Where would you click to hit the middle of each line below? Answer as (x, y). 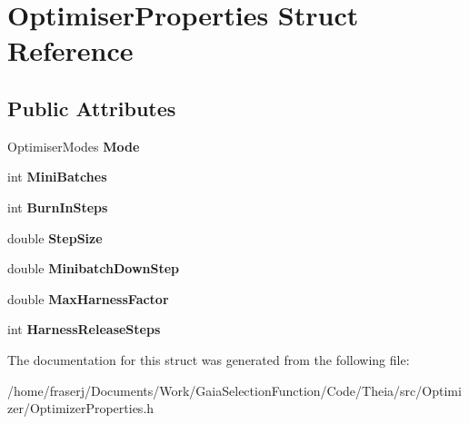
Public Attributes (92, 108)
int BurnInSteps (58, 207)
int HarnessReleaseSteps (84, 329)
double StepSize (55, 237)
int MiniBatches (57, 177)
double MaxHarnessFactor (88, 298)
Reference (70, 50)
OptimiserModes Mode (74, 146)
